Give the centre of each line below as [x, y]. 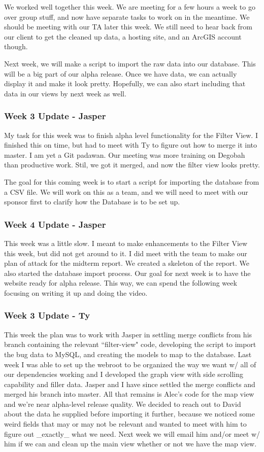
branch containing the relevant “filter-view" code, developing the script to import [130, 344]
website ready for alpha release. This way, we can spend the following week [121, 283]
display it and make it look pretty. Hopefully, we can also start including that [125, 83]
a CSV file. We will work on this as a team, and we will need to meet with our [126, 192]
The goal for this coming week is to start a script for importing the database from [132, 181]
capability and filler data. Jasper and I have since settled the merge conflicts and [130, 384]
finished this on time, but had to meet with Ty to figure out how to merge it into [130, 145]
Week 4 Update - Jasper [55, 224]
